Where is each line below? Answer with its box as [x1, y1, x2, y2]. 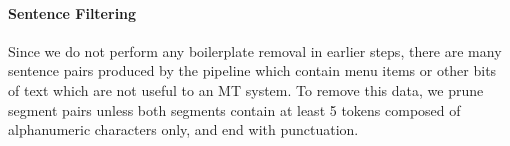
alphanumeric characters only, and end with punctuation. [8, 119, 359, 140]
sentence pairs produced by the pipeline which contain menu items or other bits [8, 60, 497, 81]
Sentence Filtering [8, 2, 137, 23]
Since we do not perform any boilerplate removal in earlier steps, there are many [8, 40, 502, 61]
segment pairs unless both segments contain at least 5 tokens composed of [8, 99, 461, 120]
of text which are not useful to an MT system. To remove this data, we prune [8, 79, 484, 100]
